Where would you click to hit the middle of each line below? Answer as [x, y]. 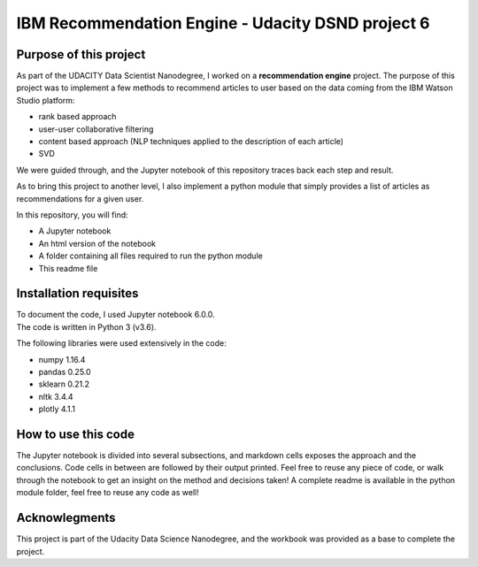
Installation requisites [77, 293]
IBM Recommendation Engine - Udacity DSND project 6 [223, 23]
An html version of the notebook [97, 243]
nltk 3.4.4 [56, 396]
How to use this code [75, 434]
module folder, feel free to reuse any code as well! [108, 493]
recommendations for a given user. [80, 198]
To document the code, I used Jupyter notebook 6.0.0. [116, 315]
